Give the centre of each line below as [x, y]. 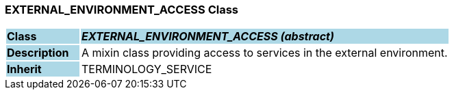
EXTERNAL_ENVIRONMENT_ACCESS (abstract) [207, 37]
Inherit [24, 69]
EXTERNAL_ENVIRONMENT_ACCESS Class [122, 10]
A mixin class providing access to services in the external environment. [264, 53]
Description [38, 53]
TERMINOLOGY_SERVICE [147, 69]
